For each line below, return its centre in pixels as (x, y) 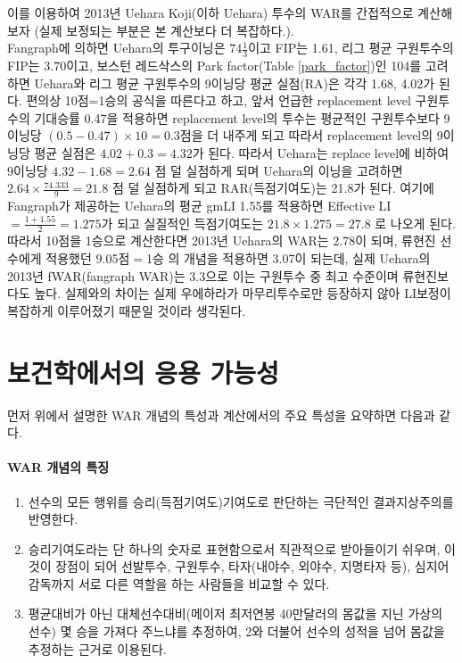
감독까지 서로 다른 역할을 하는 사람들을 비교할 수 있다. (179, 583)
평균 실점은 (65, 152)
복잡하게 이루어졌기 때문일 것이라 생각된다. (127, 310)
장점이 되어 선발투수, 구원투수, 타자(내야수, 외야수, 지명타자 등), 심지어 (252, 566)
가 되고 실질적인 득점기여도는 (182, 223)
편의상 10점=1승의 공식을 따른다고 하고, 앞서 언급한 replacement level (219, 100)
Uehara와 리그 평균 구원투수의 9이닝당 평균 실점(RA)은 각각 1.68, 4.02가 (235, 83)
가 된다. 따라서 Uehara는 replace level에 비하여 (321, 152)
